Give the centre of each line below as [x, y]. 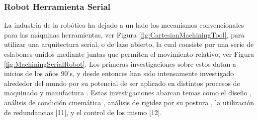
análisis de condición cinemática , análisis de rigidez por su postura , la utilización [129, 102]
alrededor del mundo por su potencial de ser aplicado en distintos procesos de [122, 83]
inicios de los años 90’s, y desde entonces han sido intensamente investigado [119, 73]
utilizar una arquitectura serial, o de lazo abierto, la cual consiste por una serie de [129, 44]
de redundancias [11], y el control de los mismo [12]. [83, 112]
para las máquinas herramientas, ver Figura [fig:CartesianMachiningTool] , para [124, 34]
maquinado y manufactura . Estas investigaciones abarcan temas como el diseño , [128, 93]
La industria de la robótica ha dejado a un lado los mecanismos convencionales [124, 25]
